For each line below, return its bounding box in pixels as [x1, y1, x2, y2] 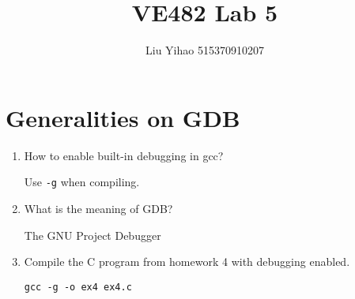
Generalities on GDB [6, 101, 240, 133]
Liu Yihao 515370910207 [145, 42, 264, 58]
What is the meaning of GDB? [24, 200, 173, 216]
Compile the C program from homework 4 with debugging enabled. [24, 253, 350, 270]
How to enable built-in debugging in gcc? [24, 147, 224, 163]
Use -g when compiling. [24, 174, 140, 190]
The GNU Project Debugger [24, 226, 161, 243]
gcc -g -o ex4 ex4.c [24, 281, 132, 293]
